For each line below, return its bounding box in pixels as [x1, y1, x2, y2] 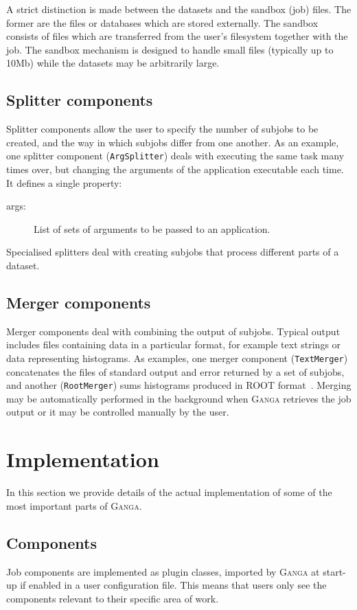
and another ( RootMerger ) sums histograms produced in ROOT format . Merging [6, 378, 352, 392]
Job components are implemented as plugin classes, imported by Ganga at [6, 564, 320, 578]
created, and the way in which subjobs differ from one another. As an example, [6, 135, 339, 149]
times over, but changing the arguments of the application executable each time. [6, 162, 344, 177]
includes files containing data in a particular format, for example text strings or [6, 337, 341, 352]
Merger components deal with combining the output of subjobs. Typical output [6, 324, 341, 338]
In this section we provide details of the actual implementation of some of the [6, 485, 332, 499]
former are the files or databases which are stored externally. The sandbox [6, 15, 319, 30]
